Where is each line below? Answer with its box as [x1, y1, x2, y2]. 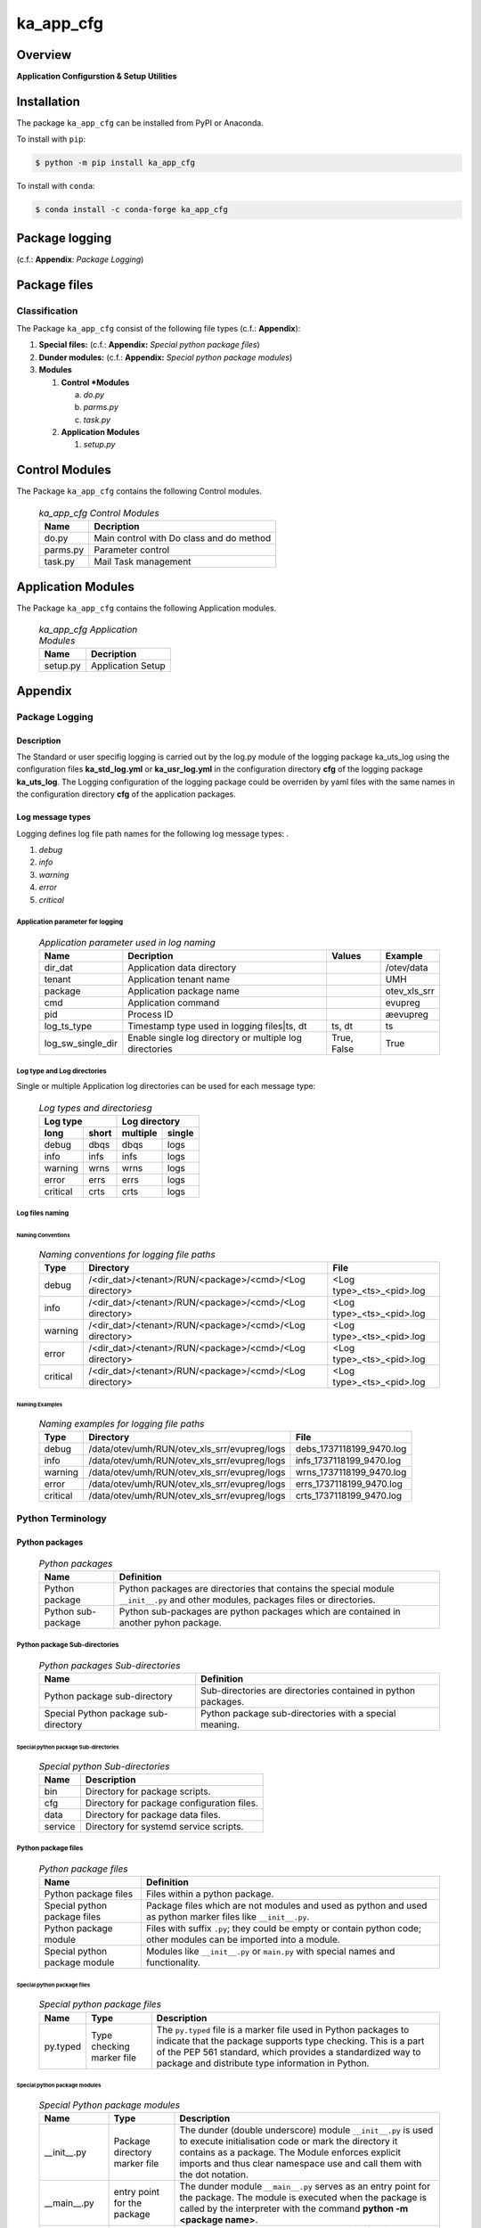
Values [330, 950, 362, 962]
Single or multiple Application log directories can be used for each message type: [16, 1081, 316, 1092]
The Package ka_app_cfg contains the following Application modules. [16, 602, 277, 613]
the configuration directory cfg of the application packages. [16, 789, 236, 799]
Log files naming [16, 1208, 69, 1218]
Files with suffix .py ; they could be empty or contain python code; [145, 1922, 422, 1935]
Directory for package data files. [85, 1808, 222, 1821]
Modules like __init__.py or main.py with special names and [145, 1945, 395, 1958]
